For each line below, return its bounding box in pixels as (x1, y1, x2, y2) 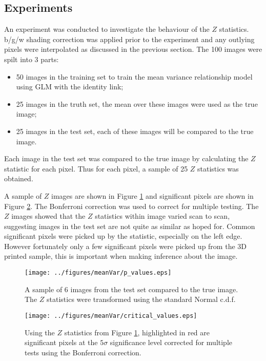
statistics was (197, 163, 239, 174)
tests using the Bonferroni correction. (25, 347, 141, 357)
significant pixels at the (25, 337, 98, 348)
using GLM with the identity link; (16, 81, 124, 92)
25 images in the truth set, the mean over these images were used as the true (16, 98, 258, 109)
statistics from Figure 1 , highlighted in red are (64, 327, 210, 337)
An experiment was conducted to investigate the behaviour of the (4, 24, 210, 34)
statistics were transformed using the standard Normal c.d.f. (47, 294, 236, 305)
